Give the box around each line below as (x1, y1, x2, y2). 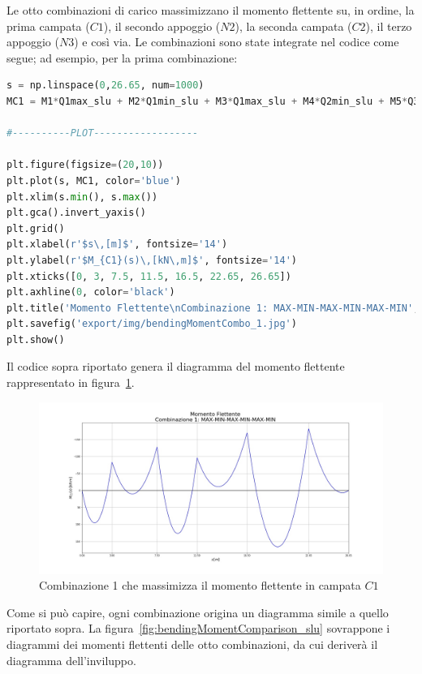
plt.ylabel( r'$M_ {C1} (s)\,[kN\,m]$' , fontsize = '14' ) (6, 254, 297, 266)
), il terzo (365, 17, 412, 34)
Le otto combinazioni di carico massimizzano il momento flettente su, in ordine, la (6, 2, 415, 18)
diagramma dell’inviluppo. (6, 651, 136, 668)
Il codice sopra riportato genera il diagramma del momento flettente (6, 358, 345, 375)
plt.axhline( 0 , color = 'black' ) (6, 286, 175, 298)
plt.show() (6, 333, 65, 346)
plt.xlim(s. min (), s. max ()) (6, 191, 158, 203)
